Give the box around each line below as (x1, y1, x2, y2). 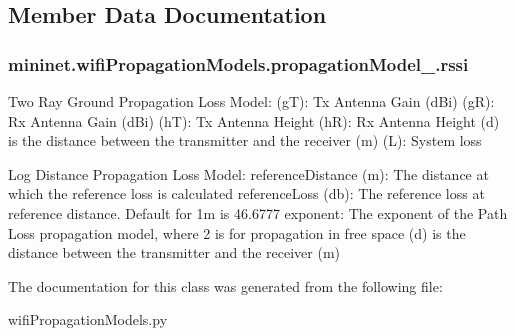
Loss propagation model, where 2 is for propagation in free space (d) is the (8, 222, 466, 243)
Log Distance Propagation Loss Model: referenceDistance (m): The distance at (8, 163, 489, 184)
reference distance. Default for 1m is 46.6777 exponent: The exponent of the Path (8, 202, 508, 223)
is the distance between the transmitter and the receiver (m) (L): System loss (8, 130, 482, 151)
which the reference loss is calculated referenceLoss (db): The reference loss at (8, 183, 485, 204)
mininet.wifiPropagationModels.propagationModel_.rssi (8, 51, 469, 76)
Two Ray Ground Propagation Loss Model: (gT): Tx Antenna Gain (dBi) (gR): (8, 91, 495, 111)
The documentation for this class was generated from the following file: (8, 275, 443, 296)
